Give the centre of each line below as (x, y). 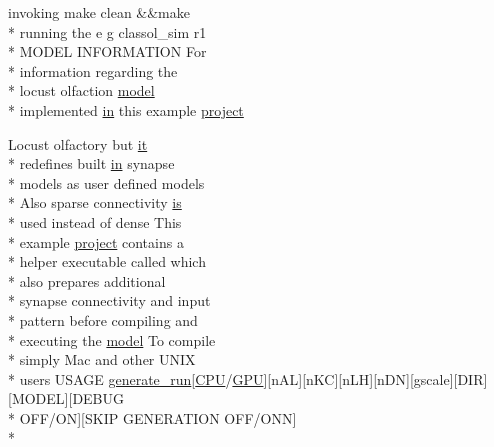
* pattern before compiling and (103, 319)
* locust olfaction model (81, 90)
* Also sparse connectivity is (95, 202)
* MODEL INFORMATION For (107, 51)
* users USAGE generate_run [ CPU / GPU (136, 378)
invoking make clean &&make (99, 12)
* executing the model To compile (112, 339)
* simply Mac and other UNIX (102, 359)
